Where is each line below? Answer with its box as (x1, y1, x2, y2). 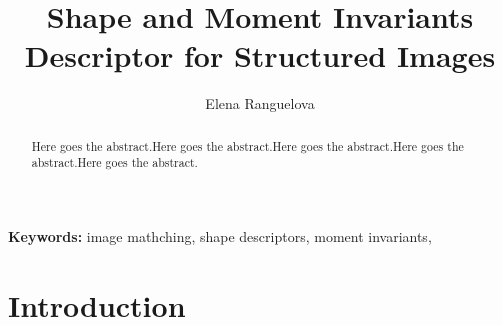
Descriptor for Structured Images (24, 35, 496, 76)
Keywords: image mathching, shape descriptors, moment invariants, (8, 226, 432, 247)
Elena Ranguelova (205, 93, 315, 114)
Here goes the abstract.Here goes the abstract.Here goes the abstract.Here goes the (31, 137, 464, 154)
